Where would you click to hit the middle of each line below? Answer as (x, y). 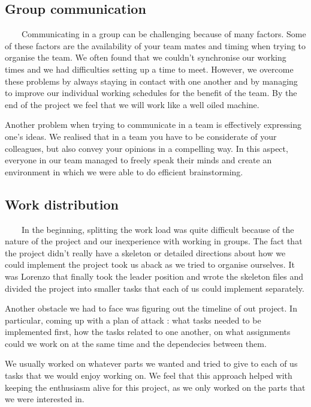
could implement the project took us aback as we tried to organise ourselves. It (150, 264)
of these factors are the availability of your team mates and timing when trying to (155, 45)
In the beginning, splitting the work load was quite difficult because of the (158, 229)
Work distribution (62, 204)
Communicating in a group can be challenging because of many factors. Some (164, 34)
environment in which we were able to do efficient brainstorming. (124, 171)
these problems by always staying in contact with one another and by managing (151, 81)
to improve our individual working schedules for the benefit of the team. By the (151, 93)
